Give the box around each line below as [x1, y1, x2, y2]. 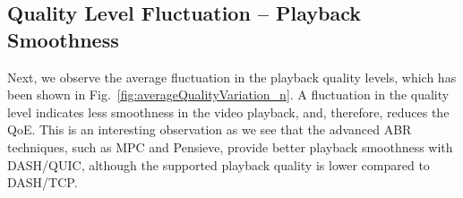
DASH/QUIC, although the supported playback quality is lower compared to [7, 155, 430, 174]
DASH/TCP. [7, 173, 78, 192]
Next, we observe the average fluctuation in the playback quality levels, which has [7, 67, 457, 86]
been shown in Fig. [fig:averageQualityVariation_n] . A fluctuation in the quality [7, 85, 450, 104]
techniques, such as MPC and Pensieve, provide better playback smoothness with [7, 137, 453, 156]
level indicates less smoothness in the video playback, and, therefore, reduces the [7, 102, 450, 121]
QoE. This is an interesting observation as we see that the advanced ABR [7, 120, 412, 139]
